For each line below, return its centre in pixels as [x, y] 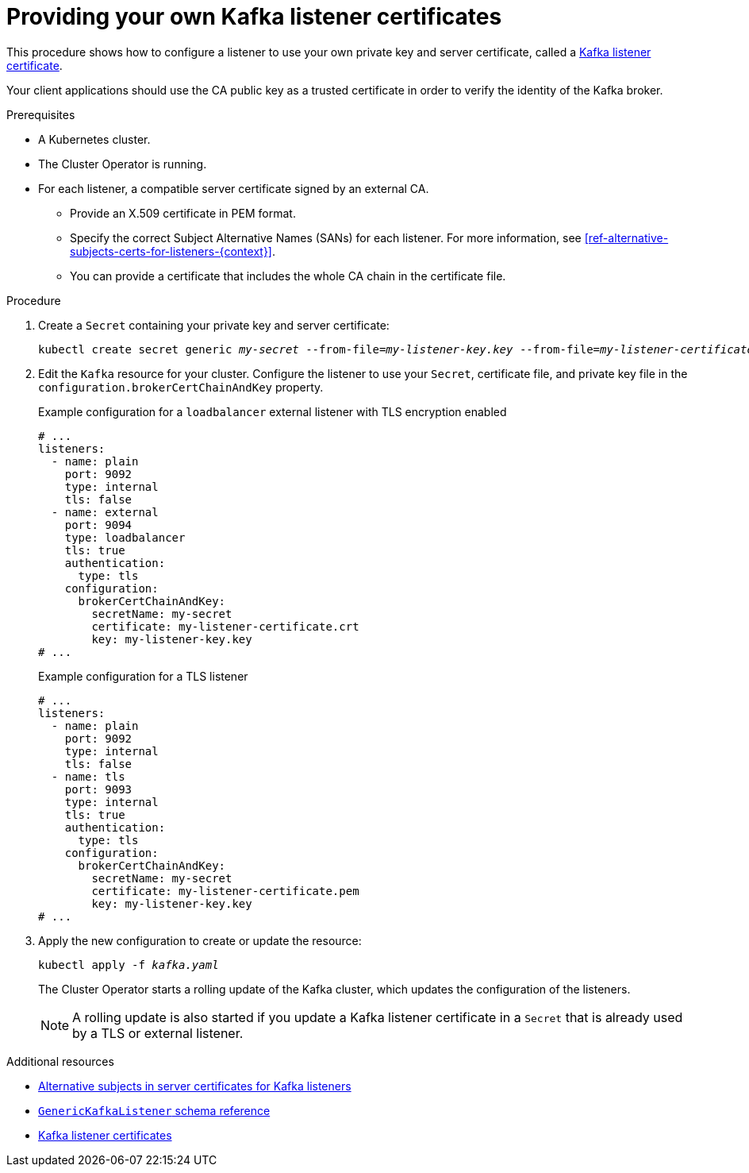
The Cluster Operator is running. [123, 164]
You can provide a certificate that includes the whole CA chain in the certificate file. [288, 276]
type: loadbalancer [125, 537]
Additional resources [60, 1061]
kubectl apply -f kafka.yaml [129, 965]
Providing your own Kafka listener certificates [254, 17]
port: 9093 [98, 789]
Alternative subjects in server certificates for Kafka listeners [195, 1086]
